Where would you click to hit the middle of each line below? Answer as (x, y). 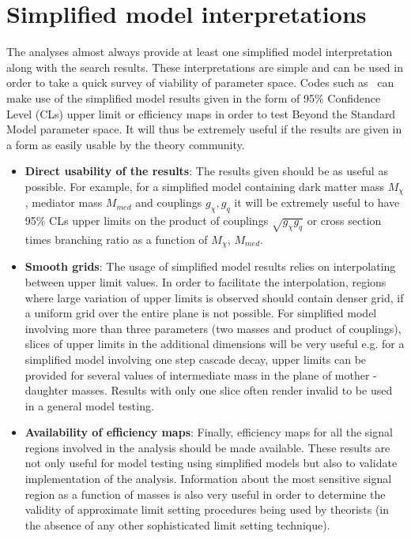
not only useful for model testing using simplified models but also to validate (211, 463)
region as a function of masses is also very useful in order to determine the (205, 494)
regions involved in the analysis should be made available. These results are (207, 447)
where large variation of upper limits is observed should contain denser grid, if (214, 297)
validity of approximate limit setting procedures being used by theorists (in (207, 509)
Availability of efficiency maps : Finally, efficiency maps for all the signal (209, 432)
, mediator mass (64, 202)
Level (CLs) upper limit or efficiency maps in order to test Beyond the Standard (201, 113)
